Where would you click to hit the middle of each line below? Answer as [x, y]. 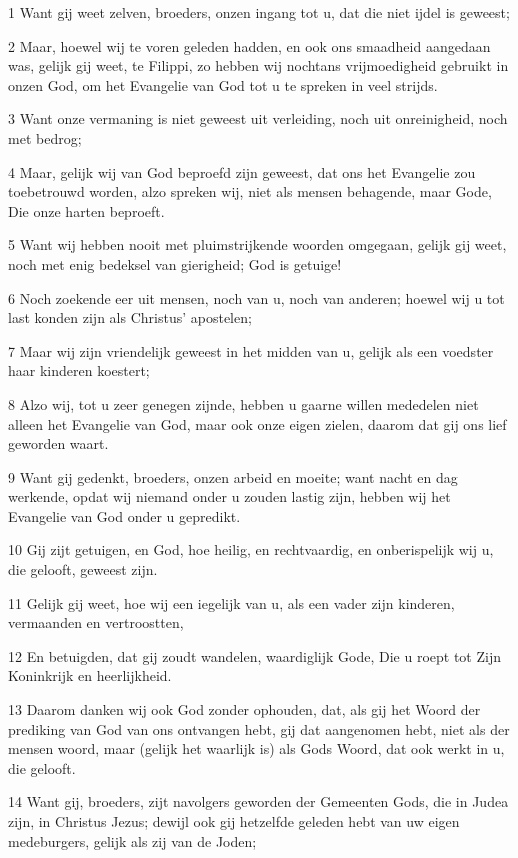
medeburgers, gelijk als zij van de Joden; [132, 840]
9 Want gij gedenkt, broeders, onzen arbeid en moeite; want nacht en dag [233, 476]
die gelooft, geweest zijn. [83, 569]
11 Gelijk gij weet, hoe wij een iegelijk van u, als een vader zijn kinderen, [231, 602]
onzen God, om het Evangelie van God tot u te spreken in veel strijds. [223, 84]
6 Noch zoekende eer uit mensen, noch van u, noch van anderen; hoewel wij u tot [256, 297]
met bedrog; [45, 137]
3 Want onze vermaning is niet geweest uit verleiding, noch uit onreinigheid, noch [258, 118]
